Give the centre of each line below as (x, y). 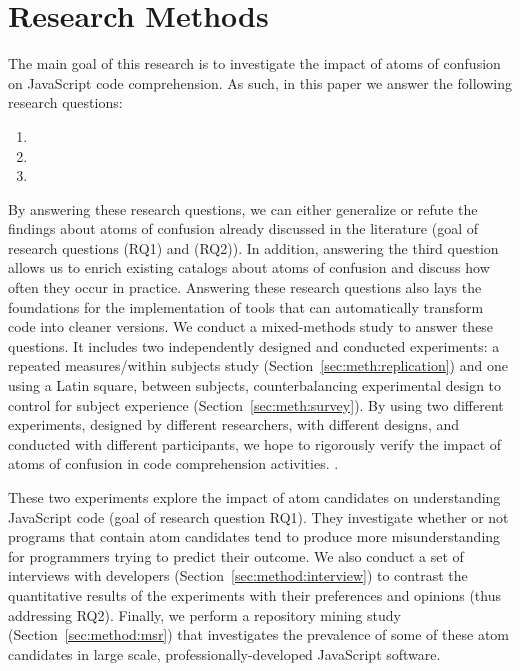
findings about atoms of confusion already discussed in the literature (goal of (243, 228)
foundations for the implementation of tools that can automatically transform (246, 306)
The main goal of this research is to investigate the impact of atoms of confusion (254, 63)
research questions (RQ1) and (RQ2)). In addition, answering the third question (253, 247)
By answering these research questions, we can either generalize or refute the (243, 208)
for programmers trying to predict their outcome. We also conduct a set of (236, 555)
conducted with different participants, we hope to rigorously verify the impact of (255, 443)
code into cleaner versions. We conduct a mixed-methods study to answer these (251, 326)
